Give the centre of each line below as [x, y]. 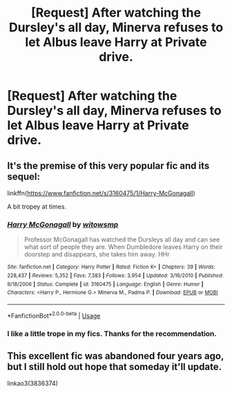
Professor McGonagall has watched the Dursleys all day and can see [122, 240]
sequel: [23, 176]
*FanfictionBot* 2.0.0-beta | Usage [54, 315]
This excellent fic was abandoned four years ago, [116, 356]
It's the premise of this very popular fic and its [108, 165]
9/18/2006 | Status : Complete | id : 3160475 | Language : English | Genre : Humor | [105, 284]
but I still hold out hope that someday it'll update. [115, 366]
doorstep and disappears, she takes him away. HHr [97, 254]
